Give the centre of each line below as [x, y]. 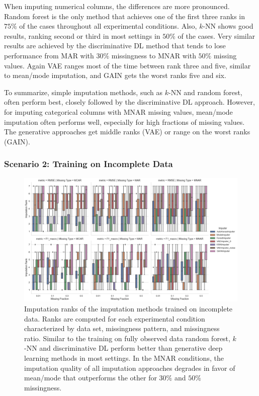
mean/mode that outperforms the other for [91, 378]
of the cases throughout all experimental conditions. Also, [108, 26]
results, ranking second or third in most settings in [82, 35]
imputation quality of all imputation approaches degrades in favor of [130, 368]
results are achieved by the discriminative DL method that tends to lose [115, 46]
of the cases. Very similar [217, 35]
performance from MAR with [49, 55]
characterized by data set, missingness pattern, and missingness [122, 328]
